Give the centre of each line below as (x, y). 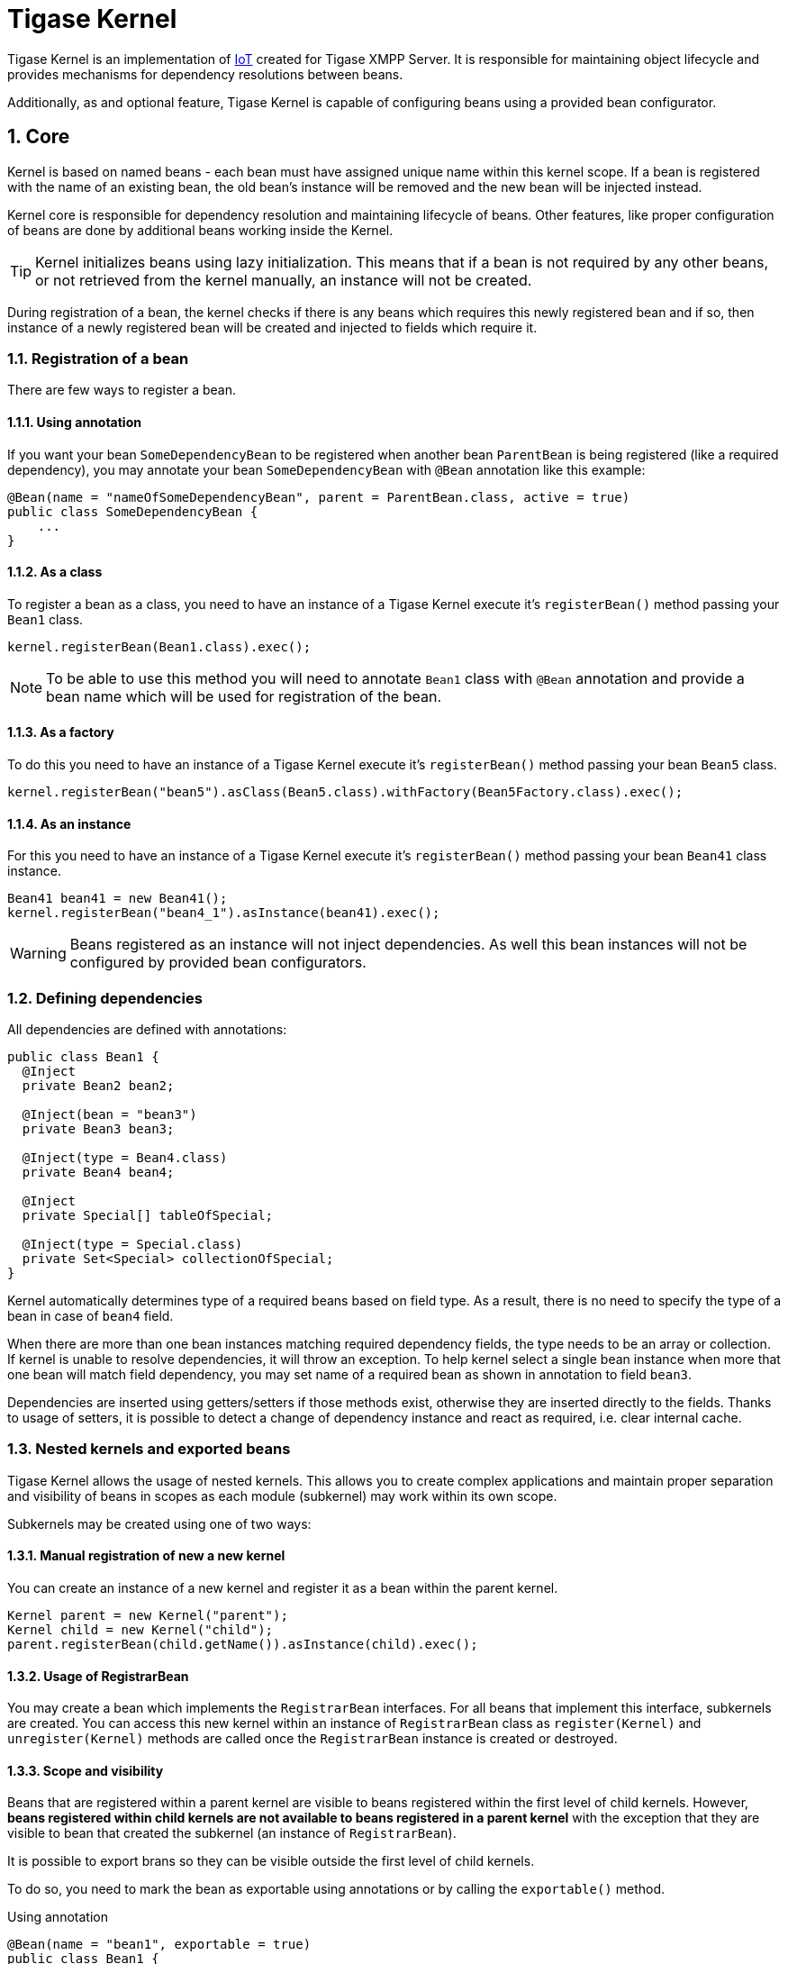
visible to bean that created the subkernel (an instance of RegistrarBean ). (232, 1833)
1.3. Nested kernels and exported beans (149, 1449)
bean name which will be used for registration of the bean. (244, 696)
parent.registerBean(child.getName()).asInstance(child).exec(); (243, 1644)
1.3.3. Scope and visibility (86, 1770)
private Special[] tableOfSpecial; (148, 1215)
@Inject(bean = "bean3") (109, 1114)
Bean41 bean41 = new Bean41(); (118, 899)
